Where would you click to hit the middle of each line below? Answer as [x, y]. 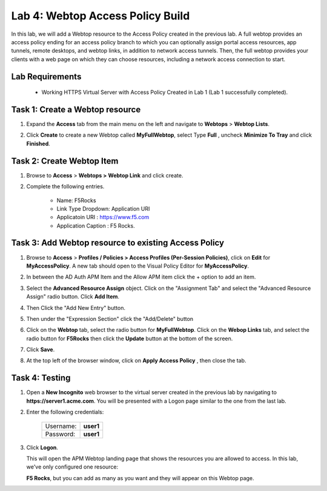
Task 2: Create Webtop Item [65, 161]
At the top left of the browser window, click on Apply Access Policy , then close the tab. [136, 361]
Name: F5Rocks [76, 200]
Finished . [38, 143]
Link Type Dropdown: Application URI [103, 208]
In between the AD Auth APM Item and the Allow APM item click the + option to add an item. [141, 277]
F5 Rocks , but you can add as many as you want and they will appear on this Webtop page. [140, 478]
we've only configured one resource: [72, 467]
